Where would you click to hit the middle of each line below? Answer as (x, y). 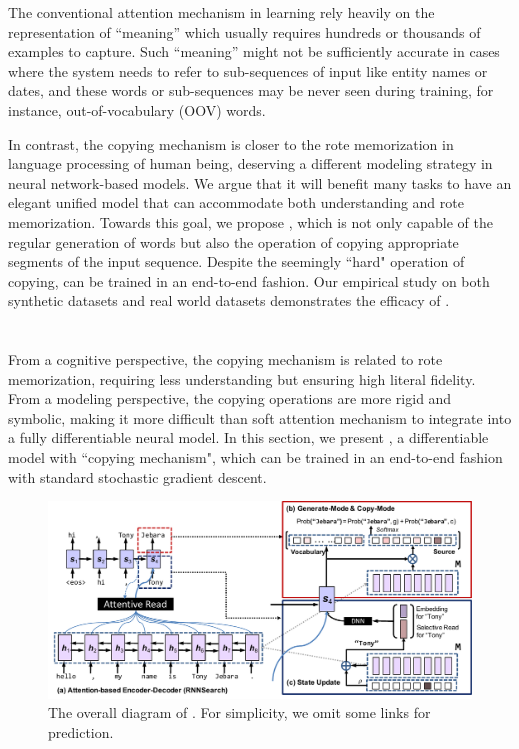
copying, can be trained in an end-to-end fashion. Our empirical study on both (249, 280)
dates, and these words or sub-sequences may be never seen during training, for (251, 90)
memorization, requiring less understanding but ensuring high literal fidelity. (242, 378)
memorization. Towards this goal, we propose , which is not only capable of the (250, 221)
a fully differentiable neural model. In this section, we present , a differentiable (248, 437)
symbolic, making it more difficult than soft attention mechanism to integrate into (260, 417)
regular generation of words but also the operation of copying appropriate (233, 241)
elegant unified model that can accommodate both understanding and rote (236, 202)
